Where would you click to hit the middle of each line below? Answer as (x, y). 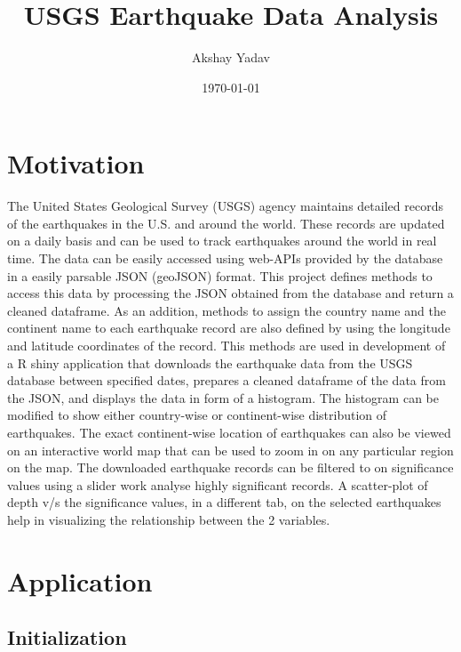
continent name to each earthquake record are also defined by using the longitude (229, 328)
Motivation (76, 163)
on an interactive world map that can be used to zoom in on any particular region (230, 450)
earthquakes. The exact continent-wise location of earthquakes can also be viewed (229, 432)
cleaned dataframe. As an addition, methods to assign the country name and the (227, 310)
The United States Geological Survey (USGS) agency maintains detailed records (225, 206)
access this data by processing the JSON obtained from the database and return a (230, 293)
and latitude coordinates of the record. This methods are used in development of (227, 345)
